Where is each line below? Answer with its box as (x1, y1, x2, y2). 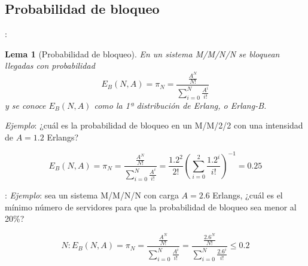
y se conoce (5, 99, 46, 111)
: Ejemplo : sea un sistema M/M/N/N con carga (5, 189, 179, 201)
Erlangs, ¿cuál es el (212, 189, 283, 201)
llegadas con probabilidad (5, 59, 95, 72)
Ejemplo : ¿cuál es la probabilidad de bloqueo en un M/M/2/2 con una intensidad (5, 119, 303, 132)
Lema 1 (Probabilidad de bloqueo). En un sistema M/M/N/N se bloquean (5, 47, 280, 60)
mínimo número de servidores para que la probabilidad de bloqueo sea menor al (5, 200, 297, 213)
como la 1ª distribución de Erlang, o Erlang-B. (94, 99, 267, 111)
